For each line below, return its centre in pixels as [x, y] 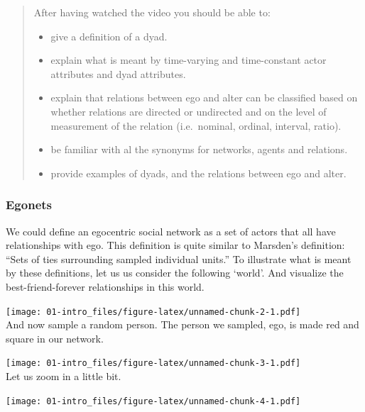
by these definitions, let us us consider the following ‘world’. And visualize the [175, 273]
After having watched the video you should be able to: [152, 12]
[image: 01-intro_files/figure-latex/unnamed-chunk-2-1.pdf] [153, 312]
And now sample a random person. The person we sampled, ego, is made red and [182, 324]
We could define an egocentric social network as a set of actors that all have [171, 231]
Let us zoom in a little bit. [64, 376]
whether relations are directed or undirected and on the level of [189, 111]
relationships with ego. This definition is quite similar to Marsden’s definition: [175, 245]
